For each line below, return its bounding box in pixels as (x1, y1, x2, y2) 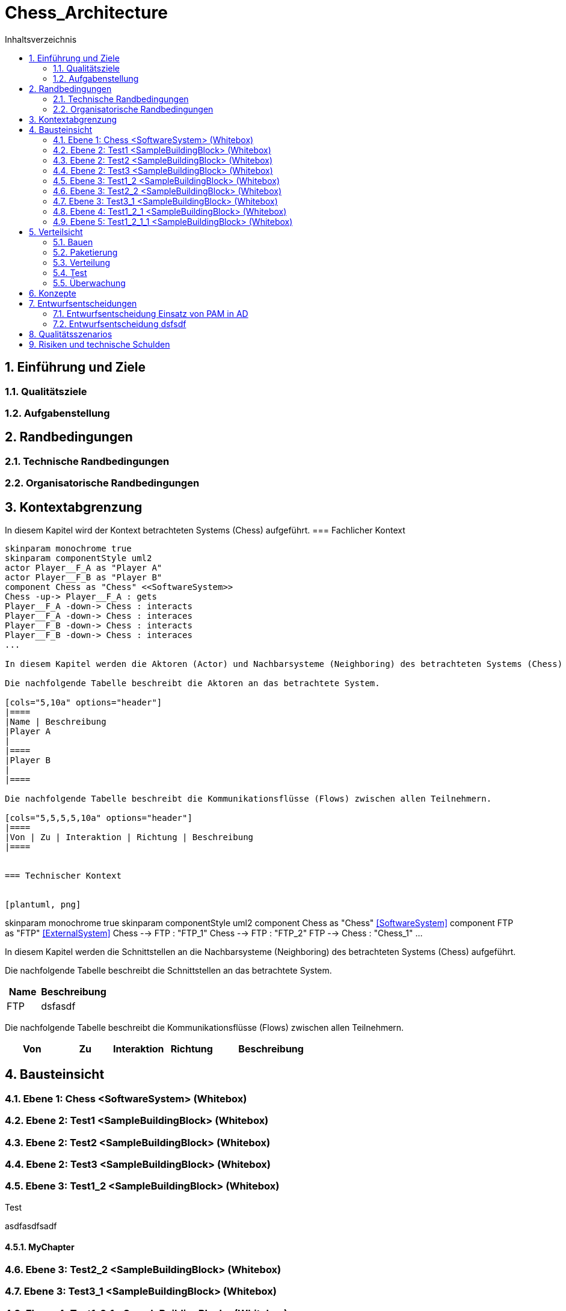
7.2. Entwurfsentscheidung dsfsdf (53, 318, 186, 329)
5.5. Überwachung (53, 277, 126, 288)
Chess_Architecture (5, 2, 168, 23)
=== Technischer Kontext (5, 871, 122, 881)
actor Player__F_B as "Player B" (5, 573, 162, 583)
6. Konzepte (29, 287, 76, 298)
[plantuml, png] (5, 900, 81, 910)
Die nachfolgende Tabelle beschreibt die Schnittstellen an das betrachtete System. (5, 965, 332, 976)
